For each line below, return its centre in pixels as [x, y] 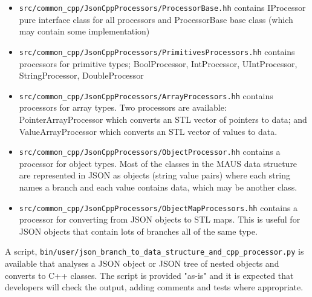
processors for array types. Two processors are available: [123, 107]
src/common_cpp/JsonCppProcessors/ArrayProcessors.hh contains [146, 95]
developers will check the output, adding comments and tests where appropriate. [154, 287]
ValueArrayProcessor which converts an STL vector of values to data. [148, 131]
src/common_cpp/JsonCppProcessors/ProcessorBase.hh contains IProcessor [162, 7]
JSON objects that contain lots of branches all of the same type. [138, 231]
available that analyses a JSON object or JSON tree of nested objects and [142, 263]
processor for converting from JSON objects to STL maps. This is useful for [160, 219]
